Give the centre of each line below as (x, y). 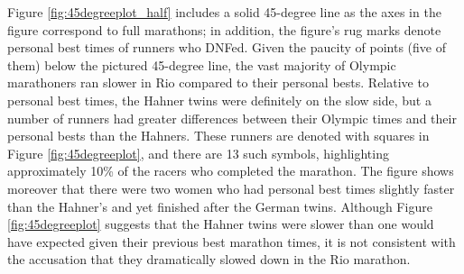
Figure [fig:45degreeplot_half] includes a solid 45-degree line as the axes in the (224, 12)
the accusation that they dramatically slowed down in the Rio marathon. (209, 259)
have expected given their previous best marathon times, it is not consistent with (232, 241)
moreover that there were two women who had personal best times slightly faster (231, 188)
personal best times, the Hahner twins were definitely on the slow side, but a (219, 100)
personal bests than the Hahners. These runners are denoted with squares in (218, 136)
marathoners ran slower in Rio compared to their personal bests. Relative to (218, 82)
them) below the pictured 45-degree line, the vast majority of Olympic (202, 64)
